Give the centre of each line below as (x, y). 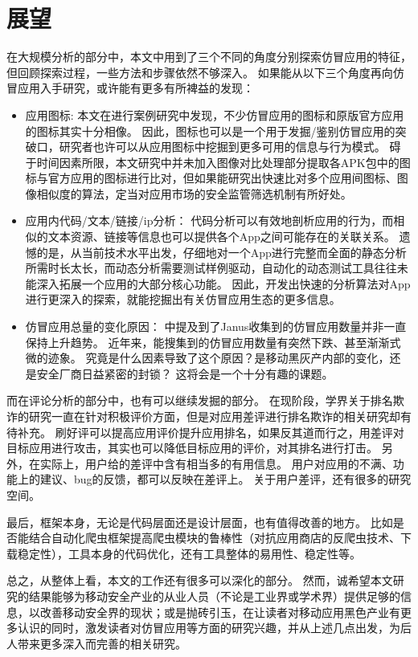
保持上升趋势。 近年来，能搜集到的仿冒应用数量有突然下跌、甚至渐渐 (207, 342)
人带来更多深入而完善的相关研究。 (96, 643)
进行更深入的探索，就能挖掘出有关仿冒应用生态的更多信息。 (183, 299)
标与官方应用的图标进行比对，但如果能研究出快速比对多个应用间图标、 (211, 178)
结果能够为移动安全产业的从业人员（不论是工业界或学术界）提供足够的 (214, 596)
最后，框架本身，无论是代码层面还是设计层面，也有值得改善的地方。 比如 (200, 522)
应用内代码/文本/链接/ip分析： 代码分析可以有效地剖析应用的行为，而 (209, 220)
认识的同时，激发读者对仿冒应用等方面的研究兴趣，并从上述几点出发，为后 (214, 628)
